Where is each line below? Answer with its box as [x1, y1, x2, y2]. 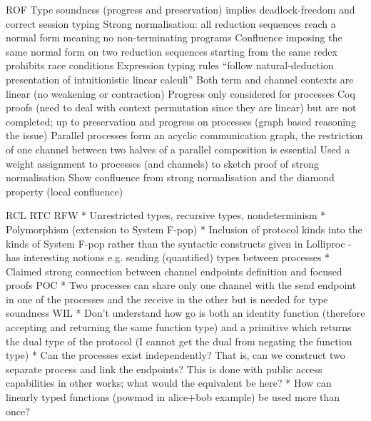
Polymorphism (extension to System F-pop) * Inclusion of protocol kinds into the [6, 221, 362, 236]
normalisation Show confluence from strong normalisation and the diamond [6, 170, 335, 185]
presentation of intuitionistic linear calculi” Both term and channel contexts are [6, 71, 354, 86]
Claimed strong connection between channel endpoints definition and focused [6, 263, 342, 278]
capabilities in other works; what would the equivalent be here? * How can [6, 375, 332, 390]
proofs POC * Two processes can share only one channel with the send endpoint [6, 278, 357, 293]
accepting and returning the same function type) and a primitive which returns [6, 320, 352, 335]
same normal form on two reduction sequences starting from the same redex [6, 44, 337, 59]
